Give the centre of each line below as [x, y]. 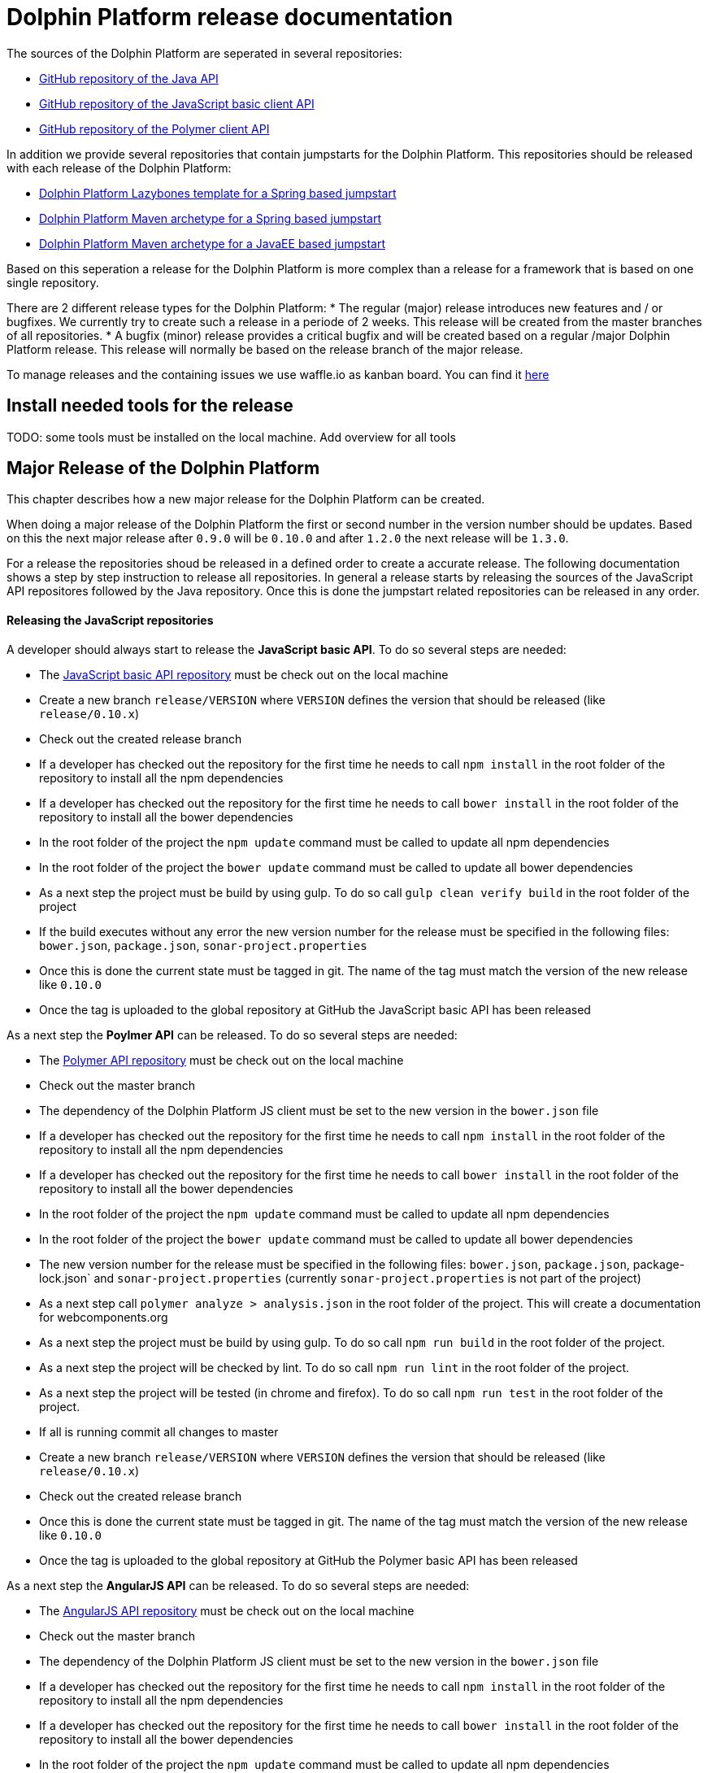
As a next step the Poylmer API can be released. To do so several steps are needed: [232, 1035]
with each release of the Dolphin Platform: [119, 168]
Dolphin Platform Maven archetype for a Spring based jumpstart [211, 218]
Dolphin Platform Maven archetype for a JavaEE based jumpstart [212, 243]
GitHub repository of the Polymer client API [154, 129]
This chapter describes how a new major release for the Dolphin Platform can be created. [246, 499]
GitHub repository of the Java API [129, 78]
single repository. [53, 282]
